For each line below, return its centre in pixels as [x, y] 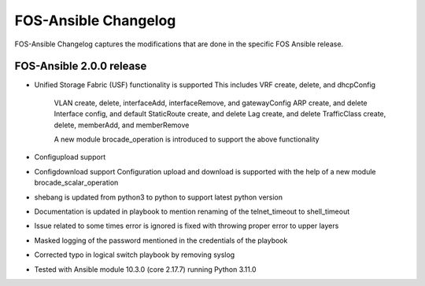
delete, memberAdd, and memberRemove [122, 125]
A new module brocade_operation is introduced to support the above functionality [187, 139]
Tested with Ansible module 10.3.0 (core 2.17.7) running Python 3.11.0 [145, 269]
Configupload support [70, 157]
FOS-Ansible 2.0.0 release [81, 66]
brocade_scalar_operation [76, 183]
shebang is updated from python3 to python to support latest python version [159, 197]
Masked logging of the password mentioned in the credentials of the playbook [161, 240]
